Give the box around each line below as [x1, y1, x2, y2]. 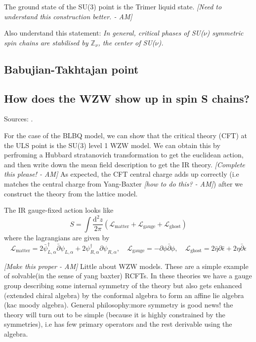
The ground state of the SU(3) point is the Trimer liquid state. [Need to [4, 1, 222, 11]
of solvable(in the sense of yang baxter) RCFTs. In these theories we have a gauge [4, 270, 252, 281]
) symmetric [207, 28, 244, 38]
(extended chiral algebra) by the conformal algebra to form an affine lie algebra [4, 290, 244, 300]
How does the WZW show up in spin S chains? [4, 90, 250, 106]
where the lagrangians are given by [4, 232, 110, 242]
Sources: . [4, 114, 33, 124]
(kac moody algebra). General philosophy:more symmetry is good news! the [4, 300, 233, 310]
